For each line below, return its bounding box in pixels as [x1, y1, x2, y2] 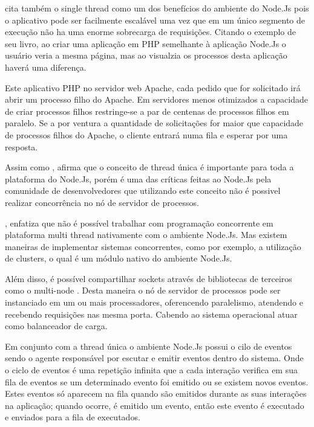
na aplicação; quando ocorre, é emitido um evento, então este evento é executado [5, 399, 304, 411]
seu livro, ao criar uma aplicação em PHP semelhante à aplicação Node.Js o [5, 37, 286, 50]
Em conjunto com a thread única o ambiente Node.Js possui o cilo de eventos [5, 339, 292, 352]
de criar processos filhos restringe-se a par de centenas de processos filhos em [5, 104, 289, 117]
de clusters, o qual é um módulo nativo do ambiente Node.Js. [5, 252, 232, 265]
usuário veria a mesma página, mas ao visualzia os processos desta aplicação [5, 49, 287, 62]
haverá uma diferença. [5, 60, 87, 73]
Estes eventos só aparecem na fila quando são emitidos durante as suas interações [5, 387, 307, 400]
